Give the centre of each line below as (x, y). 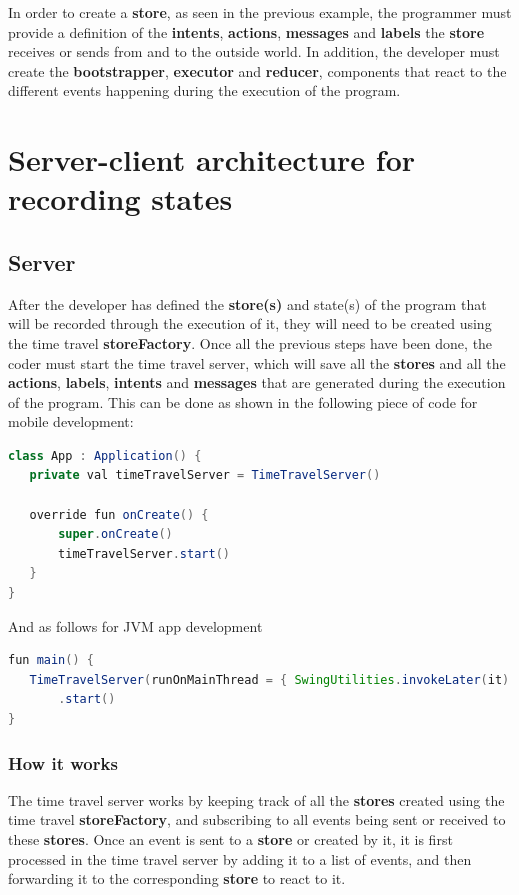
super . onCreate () (115, 534)
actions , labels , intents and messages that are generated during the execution (257, 382)
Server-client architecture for (212, 159)
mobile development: (71, 421)
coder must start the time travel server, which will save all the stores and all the (257, 362)
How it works (63, 762)
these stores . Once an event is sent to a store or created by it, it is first (230, 839)
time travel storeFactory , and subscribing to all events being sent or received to (257, 819)
